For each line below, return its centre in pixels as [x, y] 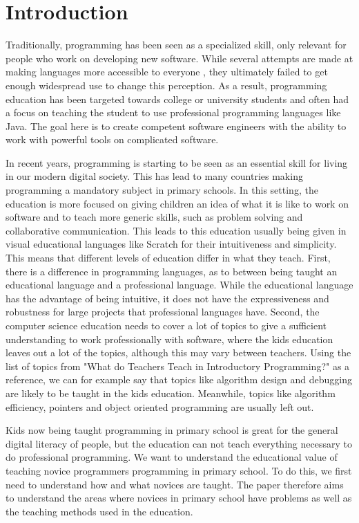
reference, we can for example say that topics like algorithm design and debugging [179, 379]
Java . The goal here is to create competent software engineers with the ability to [176, 126]
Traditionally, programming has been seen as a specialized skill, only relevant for [176, 45]
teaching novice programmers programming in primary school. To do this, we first [179, 470]
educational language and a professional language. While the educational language [179, 285]
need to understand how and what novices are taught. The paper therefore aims [175, 484]
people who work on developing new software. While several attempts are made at [179, 58]
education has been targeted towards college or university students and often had [177, 99]
